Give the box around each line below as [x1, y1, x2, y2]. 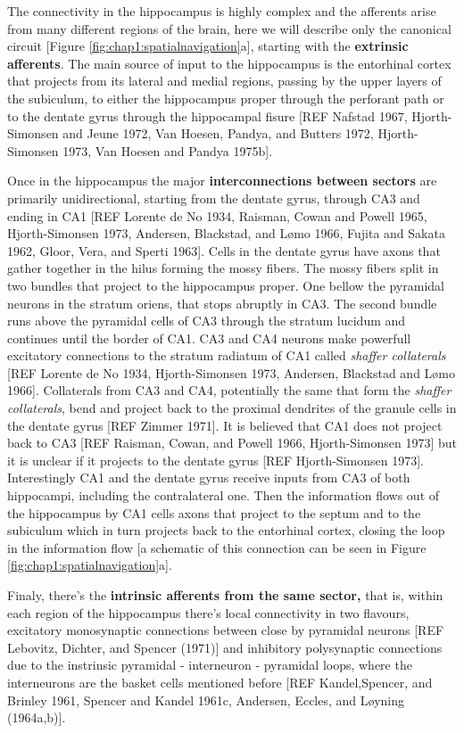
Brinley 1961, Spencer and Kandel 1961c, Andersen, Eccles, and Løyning [7, 690, 404, 709]
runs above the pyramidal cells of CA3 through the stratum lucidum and [7, 311, 406, 330]
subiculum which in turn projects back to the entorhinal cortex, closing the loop [7, 521, 445, 539]
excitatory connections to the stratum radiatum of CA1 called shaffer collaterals [7, 346, 446, 365]
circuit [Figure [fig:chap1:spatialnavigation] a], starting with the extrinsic [7, 37, 409, 55]
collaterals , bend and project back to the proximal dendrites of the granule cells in [7, 399, 457, 417]
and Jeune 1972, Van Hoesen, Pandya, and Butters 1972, [62, 124, 374, 143]
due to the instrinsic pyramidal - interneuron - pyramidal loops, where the [7, 655, 412, 674]
